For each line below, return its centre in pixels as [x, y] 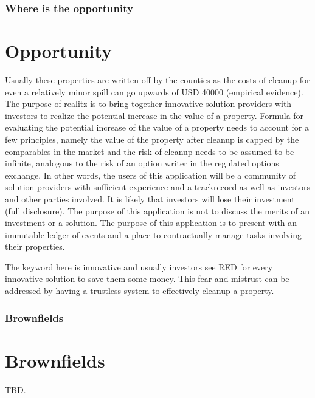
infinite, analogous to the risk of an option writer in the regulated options [142, 163]
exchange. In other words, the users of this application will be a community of [150, 175]
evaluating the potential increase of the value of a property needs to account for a [157, 127]
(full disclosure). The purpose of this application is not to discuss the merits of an [157, 211]
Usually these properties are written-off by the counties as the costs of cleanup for [157, 79]
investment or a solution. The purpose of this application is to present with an [151, 223]
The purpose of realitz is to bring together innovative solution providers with [148, 104]
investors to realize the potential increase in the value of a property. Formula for [154, 115]
